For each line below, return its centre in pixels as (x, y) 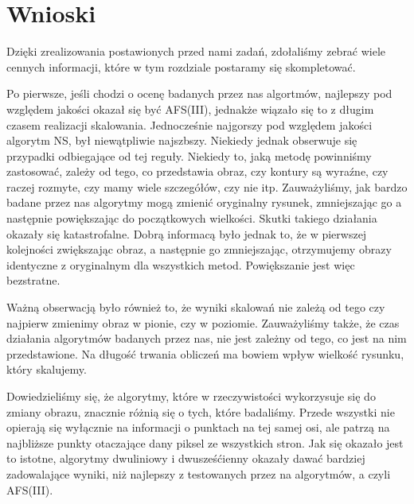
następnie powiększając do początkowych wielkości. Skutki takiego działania (192, 218)
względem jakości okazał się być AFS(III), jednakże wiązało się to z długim (190, 109)
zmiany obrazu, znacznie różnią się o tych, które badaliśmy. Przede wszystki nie (201, 411)
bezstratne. (33, 280)
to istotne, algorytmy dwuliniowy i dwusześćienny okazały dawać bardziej (186, 458)
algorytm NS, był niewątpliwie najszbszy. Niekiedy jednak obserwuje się (182, 140)
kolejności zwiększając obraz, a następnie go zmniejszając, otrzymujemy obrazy (199, 249)
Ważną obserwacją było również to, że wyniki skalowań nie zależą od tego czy (196, 307)
